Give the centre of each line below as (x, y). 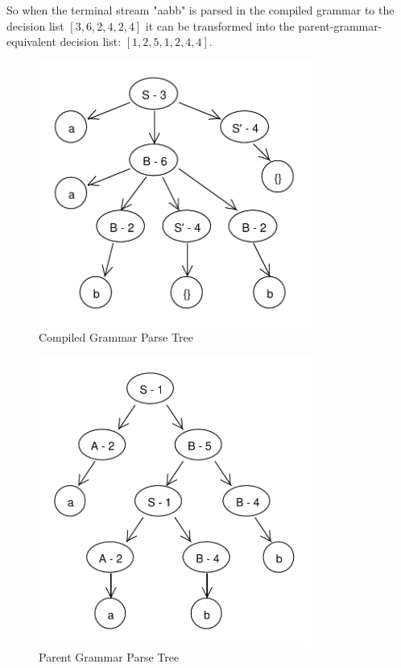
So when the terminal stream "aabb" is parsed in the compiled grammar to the (200, 10)
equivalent (31, 41)
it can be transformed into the (220, 25)
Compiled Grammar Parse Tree (116, 337)
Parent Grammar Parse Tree (109, 657)
